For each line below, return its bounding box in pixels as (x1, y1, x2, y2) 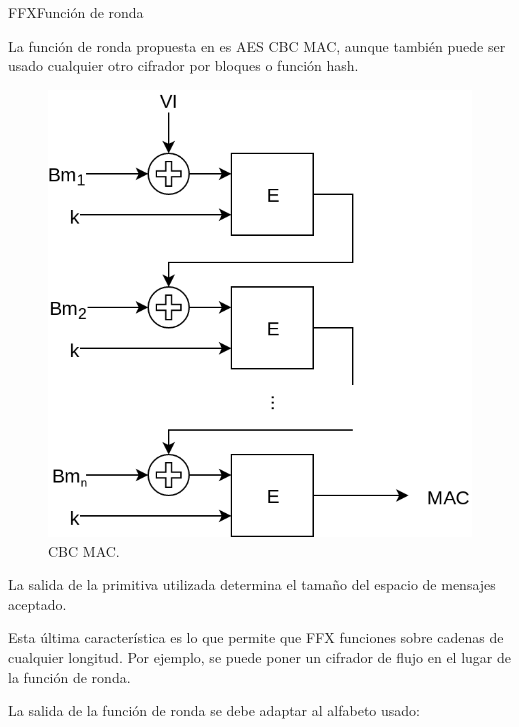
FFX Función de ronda (8, 2, 144, 22)
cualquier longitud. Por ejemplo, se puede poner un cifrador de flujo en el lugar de (8, 646, 512, 667)
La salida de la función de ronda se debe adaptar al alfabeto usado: (8, 700, 420, 721)
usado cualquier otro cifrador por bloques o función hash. (8, 55, 359, 76)
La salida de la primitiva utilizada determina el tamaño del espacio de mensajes (8, 574, 496, 595)
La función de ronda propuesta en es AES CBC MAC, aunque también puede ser (8, 35, 506, 56)
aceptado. (8, 593, 67, 614)
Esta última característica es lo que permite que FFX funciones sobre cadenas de (8, 627, 504, 648)
